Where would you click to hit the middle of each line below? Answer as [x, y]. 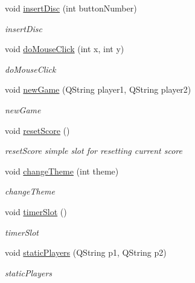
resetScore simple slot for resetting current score [94, 151]
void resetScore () [37, 130]
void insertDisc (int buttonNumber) [71, 8]
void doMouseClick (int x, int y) [65, 49]
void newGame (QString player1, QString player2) [98, 89]
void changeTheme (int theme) [62, 171]
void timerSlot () [36, 211]
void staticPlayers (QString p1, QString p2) [86, 252]
